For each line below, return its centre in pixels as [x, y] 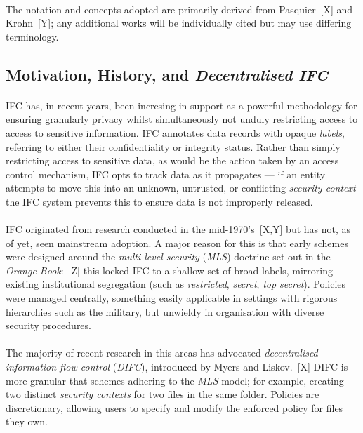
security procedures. [48, 325]
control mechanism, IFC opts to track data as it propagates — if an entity [166, 174]
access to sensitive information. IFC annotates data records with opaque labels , [175, 132]
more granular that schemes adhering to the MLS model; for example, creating [175, 380]
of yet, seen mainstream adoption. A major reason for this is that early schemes [177, 242]
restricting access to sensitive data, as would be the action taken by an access [172, 160]
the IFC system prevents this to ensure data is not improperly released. [159, 201]
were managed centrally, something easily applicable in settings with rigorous [172, 298]
